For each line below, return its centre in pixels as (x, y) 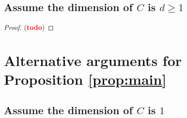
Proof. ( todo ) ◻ (29, 27)
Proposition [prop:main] (85, 79)
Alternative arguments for (93, 60)
